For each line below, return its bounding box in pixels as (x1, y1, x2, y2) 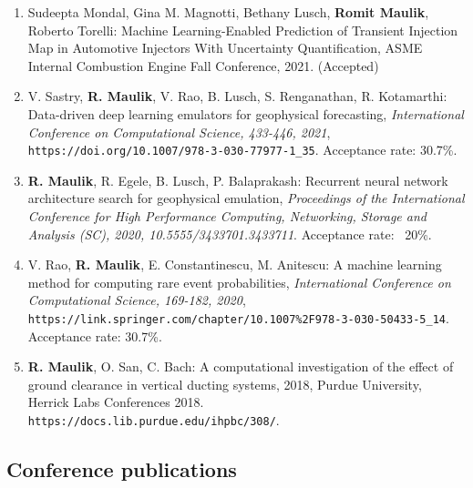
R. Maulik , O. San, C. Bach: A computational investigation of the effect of (27, 357, 454, 376)
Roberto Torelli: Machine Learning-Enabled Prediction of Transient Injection (27, 20, 458, 39)
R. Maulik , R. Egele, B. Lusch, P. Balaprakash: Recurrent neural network (27, 170, 448, 189)
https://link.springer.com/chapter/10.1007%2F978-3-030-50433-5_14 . (27, 308, 449, 327)
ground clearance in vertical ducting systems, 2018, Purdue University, (27, 374, 422, 393)
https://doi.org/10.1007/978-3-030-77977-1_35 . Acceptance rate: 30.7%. (27, 140, 458, 159)
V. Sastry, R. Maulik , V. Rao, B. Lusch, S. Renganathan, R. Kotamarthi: (27, 86, 447, 106)
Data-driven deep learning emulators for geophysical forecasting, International (27, 104, 464, 123)
